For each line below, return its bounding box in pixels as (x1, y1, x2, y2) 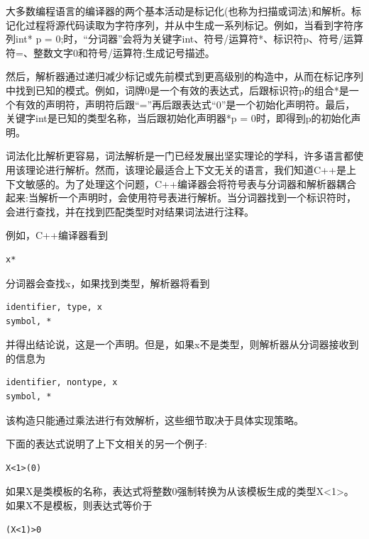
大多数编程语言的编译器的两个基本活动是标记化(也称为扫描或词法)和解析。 (6, 4, 351, 18)
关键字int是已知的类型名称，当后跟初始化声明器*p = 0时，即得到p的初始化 (6, 111, 351, 126)
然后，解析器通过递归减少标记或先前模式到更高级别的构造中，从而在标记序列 (6, 69, 363, 84)
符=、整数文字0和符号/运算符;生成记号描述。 (6, 45, 215, 60)
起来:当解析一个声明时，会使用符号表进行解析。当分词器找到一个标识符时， (6, 190, 356, 205)
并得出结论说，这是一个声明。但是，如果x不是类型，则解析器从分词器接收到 (6, 337, 359, 352)
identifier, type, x (6, 302, 103, 313)
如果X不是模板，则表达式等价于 (6, 498, 153, 513)
